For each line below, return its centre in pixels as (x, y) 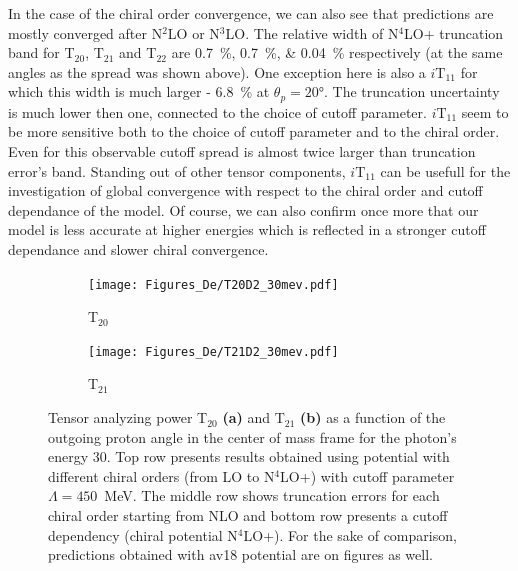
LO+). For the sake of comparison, (350, 534)
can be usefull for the (445, 170)
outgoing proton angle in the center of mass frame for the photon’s (252, 436)
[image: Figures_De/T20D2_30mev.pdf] (213, 284)
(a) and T (253, 417)
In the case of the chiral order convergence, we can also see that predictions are (251, 13)
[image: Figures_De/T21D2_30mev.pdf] (213, 351)
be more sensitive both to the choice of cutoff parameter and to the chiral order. (254, 131)
